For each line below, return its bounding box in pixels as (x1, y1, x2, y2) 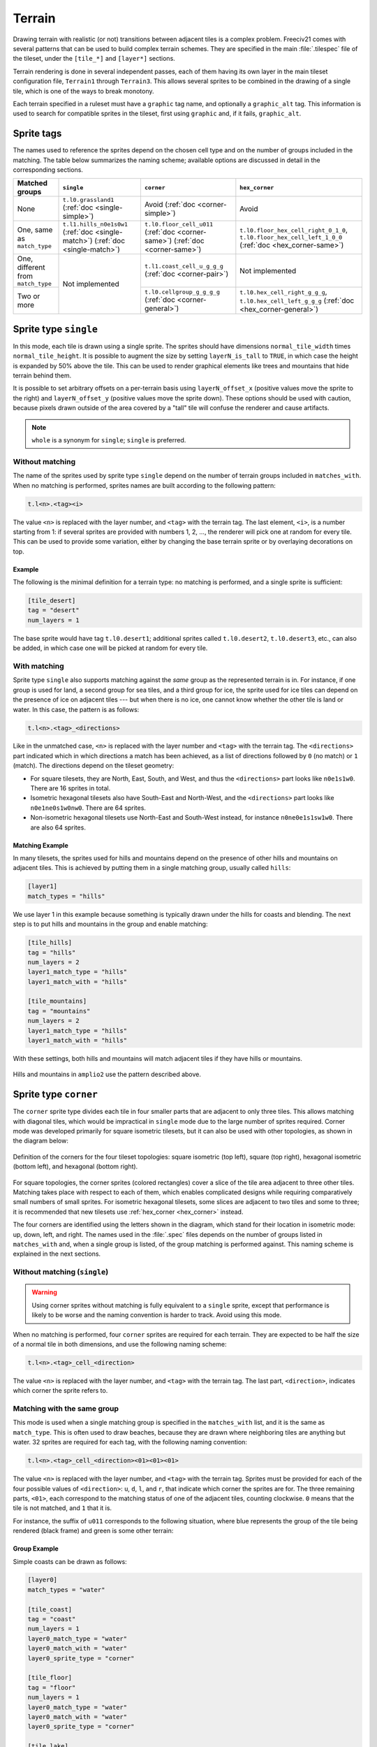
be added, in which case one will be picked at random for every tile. (13, 644, 208, 653)
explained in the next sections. (13, 1249, 101, 1258)
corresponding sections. (13, 165, 84, 174)
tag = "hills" (27, 948, 76, 957)
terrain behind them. (13, 371, 72, 380)
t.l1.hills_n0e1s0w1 (62, 221, 128, 229)
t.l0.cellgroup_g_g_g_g (144, 288, 220, 296)
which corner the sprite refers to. (13, 1386, 108, 1395)
